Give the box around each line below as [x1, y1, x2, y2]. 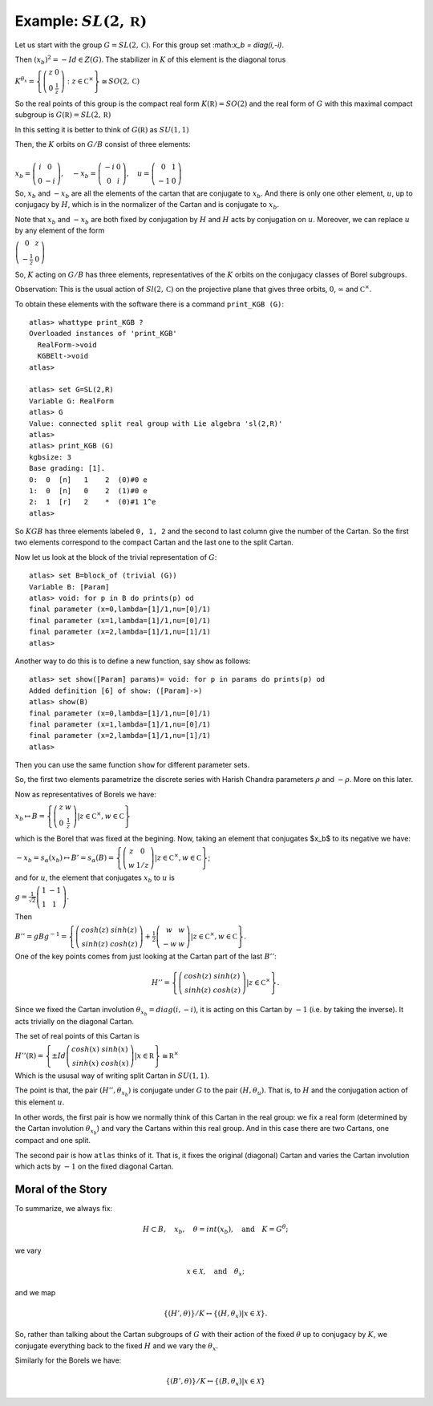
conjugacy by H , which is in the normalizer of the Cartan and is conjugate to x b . [14, 200, 280, 212]
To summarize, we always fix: [14, 1204, 112, 1214]
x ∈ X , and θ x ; [186, 1266, 245, 1278]
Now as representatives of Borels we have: [14, 789, 156, 799]
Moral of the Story [14, 1182, 107, 1196]
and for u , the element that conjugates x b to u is [14, 873, 176, 884]
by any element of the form [14, 225, 105, 236]
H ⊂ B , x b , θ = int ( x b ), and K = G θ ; [142, 1223, 289, 1236]
